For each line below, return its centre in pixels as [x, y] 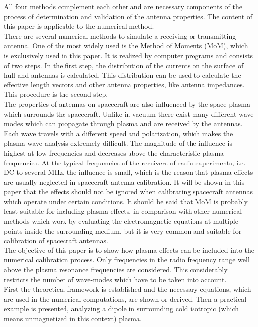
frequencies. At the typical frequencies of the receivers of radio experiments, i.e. [125, 162]
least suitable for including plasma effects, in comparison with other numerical [123, 211]
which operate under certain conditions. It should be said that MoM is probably [126, 201]
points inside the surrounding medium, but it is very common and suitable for [123, 230]
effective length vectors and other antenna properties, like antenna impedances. [124, 84]
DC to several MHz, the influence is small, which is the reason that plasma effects [129, 172]
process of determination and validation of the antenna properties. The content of [128, 16]
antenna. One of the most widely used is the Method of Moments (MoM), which [126, 45]
